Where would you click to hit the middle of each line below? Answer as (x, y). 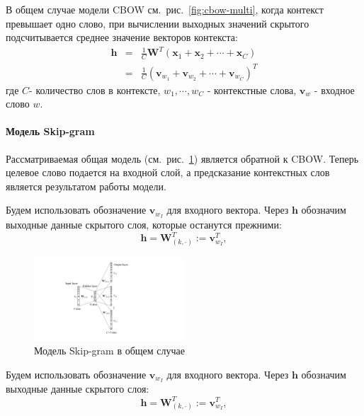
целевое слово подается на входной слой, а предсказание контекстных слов (168, 172)
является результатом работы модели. (86, 186)
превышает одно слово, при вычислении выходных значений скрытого (158, 23)
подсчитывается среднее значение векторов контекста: (122, 37)
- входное (334, 89)
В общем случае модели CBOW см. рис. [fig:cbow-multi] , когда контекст (165, 9)
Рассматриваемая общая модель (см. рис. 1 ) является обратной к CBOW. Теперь (182, 158)
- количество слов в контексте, (95, 89)
